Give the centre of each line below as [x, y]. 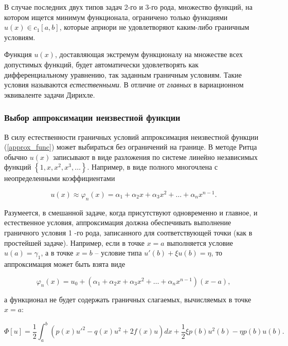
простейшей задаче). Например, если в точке [75, 242]
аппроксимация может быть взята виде [65, 263]
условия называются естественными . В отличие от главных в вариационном [124, 85]
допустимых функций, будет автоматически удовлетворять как [102, 64]
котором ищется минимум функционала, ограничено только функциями [116, 17]
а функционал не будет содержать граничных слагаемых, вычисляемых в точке [128, 299]
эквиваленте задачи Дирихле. [50, 94]
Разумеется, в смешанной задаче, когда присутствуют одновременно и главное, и [131, 212]
